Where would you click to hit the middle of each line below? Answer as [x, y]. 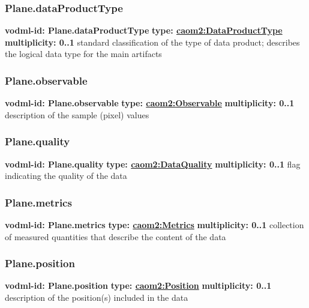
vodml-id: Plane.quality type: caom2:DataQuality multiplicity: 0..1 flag [153, 164]
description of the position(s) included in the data [97, 297]
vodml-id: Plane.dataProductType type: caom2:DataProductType [144, 30]
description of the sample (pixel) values [77, 114]
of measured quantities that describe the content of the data [115, 236]
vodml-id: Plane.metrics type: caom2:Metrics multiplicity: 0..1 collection [154, 225]
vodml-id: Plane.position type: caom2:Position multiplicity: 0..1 [138, 285]
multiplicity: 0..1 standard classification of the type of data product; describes [152, 42]
